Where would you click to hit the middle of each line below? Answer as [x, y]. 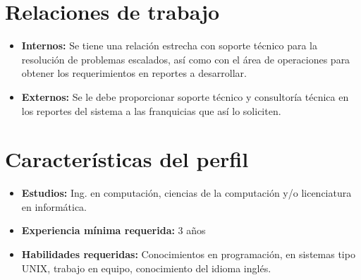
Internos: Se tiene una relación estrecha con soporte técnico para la [169, 45]
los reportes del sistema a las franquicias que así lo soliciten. [151, 110]
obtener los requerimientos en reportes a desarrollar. [134, 73]
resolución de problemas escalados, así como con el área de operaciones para [186, 59]
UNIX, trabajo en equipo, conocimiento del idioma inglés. [146, 268]
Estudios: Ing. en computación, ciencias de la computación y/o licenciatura [186, 193]
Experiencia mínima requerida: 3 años [114, 230]
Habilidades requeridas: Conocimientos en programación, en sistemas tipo [188, 254]
